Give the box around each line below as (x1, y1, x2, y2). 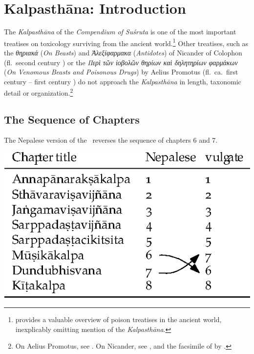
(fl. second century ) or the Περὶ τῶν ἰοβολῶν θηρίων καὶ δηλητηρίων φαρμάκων (4, 57, 238, 67)
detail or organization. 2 (4, 86, 73, 98)
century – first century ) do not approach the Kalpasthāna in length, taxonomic (4, 76, 241, 86)
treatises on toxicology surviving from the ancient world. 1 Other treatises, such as (4, 36, 249, 48)
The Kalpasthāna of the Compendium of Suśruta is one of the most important (4, 26, 236, 37)
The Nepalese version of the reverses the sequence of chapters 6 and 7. (4, 134, 218, 145)
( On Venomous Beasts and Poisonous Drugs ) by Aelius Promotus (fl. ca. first (4, 67, 238, 77)
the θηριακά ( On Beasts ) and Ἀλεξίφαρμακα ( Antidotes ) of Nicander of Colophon (4, 47, 242, 57)
